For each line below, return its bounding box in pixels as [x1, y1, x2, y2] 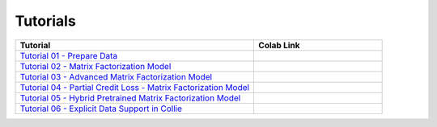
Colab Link [258, 39, 300, 51]
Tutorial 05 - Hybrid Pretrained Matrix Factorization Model [19, 92, 241, 104]
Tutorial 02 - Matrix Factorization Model [19, 60, 172, 72]
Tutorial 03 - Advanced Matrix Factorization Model [19, 71, 213, 82]
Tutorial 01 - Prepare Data [19, 50, 118, 61]
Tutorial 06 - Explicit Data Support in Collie [19, 103, 182, 114]
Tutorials [15, 12, 76, 30]
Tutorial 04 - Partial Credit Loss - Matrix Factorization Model [19, 81, 250, 92]
